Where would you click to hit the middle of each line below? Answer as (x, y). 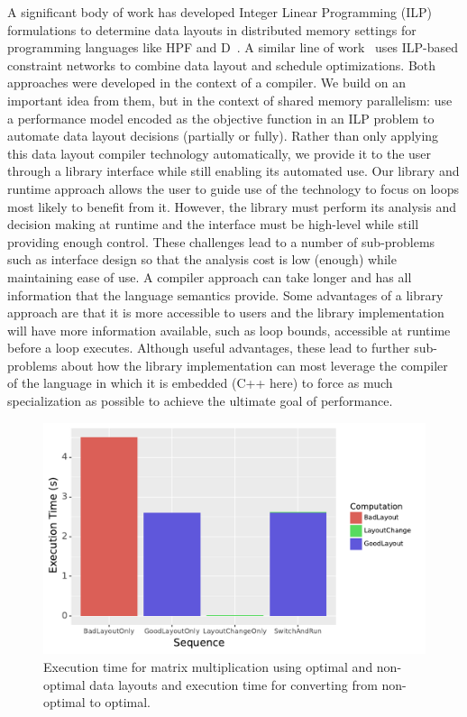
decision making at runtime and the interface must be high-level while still (213, 224)
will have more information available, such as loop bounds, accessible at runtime (229, 330)
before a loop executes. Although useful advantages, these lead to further (209, 348)
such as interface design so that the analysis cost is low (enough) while (202, 259)
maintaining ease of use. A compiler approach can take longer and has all (210, 276)
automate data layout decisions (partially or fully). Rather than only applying (223, 136)
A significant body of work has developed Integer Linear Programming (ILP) (220, 12)
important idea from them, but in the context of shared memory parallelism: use (230, 100)
